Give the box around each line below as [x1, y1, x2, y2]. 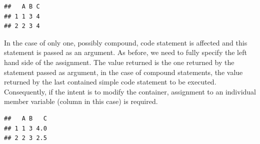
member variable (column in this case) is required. [4, 96, 158, 106]
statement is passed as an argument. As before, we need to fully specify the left [4, 47, 247, 57]
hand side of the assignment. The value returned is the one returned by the [4, 56, 234, 67]
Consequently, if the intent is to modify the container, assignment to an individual [4, 86, 256, 96]
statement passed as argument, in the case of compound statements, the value [4, 66, 243, 77]
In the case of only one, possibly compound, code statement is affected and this [4, 37, 247, 47]
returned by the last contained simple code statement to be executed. [4, 76, 216, 87]
